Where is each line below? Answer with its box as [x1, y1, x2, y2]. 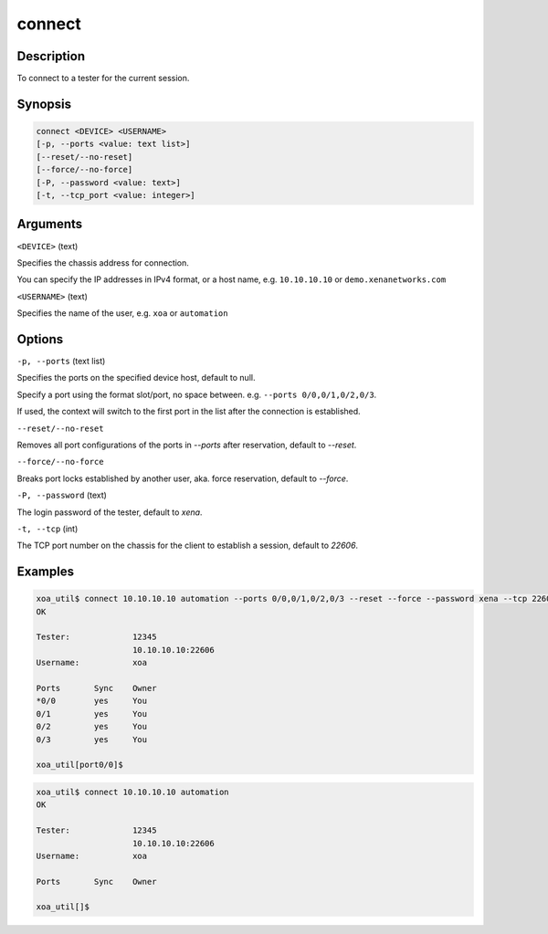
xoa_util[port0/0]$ [36, 760, 123, 771]
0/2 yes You [36, 721, 148, 732]
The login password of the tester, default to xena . [16, 507, 203, 518]
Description [16, 48, 86, 64]
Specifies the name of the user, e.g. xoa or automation [16, 308, 228, 319]
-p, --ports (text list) [16, 355, 106, 366]
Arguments [16, 216, 83, 232]
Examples [16, 564, 75, 580]
